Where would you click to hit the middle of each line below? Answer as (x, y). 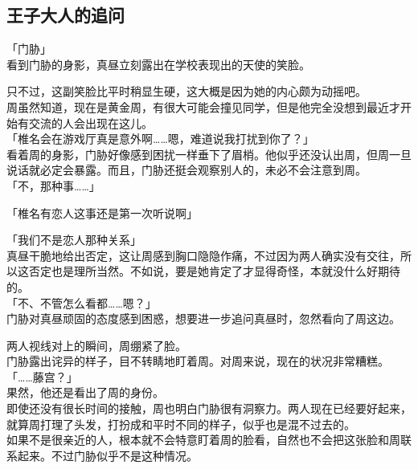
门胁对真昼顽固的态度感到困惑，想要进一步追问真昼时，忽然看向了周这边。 (203, 318)
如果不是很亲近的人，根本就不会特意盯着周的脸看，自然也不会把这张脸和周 (203, 440)
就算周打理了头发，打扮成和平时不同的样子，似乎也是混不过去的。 (181, 424)
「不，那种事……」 (53, 185)
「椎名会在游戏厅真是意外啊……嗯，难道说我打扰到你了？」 (160, 139)
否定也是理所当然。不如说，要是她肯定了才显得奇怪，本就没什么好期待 (214, 271)
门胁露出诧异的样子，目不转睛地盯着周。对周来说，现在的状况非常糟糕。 (198, 361)
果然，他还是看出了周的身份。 (85, 392)
